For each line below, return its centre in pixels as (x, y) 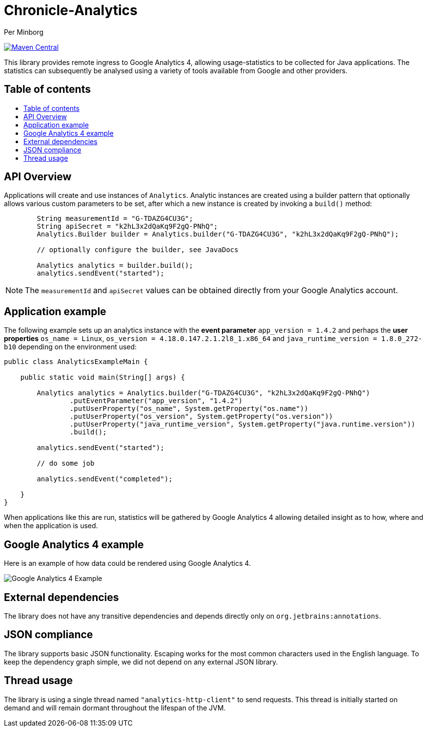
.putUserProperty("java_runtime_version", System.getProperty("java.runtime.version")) (242, 424)
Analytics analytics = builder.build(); (115, 266)
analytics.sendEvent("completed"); (105, 479)
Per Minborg (24, 32)
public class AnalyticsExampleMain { (76, 362)
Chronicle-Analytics (71, 10)
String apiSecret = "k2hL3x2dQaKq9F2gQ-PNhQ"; (127, 226)
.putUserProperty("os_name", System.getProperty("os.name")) (189, 409)
